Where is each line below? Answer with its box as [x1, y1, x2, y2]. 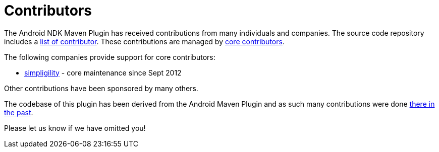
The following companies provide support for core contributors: [4, 52, 215, 61]
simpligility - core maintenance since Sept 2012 [24, 68, 182, 77]
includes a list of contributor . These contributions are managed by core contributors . [4, 37, 285, 46]
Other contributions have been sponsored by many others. [4, 84, 198, 93]
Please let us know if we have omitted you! [4, 123, 146, 132]
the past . [4, 108, 33, 117]
